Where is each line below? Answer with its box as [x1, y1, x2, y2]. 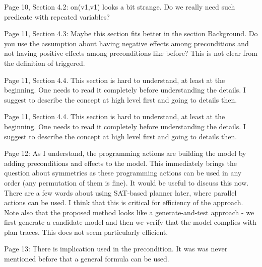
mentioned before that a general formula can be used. [4, 253, 169, 264]
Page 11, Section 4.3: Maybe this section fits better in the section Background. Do [4, 28, 258, 39]
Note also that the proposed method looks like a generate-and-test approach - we [4, 207, 254, 217]
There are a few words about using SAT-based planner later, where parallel [4, 187, 237, 198]
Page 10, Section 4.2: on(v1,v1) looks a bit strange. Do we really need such [4, 2, 235, 12]
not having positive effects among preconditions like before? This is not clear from [4, 48, 257, 58]
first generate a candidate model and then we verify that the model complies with [4, 217, 256, 227]
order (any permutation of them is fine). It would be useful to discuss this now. [4, 177, 249, 188]
